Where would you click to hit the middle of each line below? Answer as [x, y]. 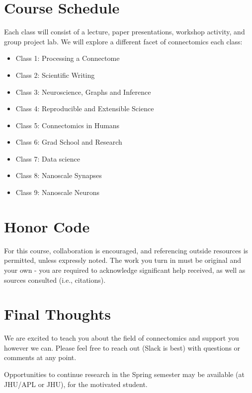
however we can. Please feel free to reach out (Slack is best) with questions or [122, 347]
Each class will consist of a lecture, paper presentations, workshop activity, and [125, 32]
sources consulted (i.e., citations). [55, 280]
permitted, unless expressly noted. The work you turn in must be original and [123, 260]
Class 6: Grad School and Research [69, 142]
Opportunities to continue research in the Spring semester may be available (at [124, 374]
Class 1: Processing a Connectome [68, 58]
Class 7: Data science [48, 158]
